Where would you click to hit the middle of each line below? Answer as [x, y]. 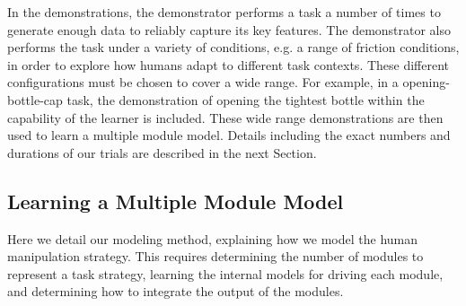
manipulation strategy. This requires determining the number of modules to [215, 256]
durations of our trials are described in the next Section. [162, 152]
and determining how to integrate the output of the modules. [176, 291]
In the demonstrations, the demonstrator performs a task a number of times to [224, 12]
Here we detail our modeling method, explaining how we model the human [213, 238]
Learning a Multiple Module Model [176, 201]
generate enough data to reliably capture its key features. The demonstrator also [229, 29]
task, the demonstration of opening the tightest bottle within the [246, 99]
